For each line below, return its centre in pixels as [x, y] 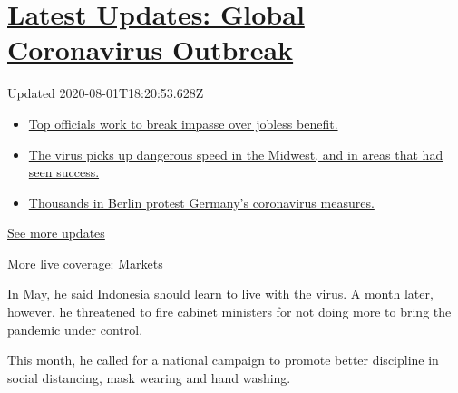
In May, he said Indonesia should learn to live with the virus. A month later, [220, 294]
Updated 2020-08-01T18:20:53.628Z [106, 93]
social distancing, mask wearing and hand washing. [149, 377]
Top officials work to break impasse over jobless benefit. [183, 123]
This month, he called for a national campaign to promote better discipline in [223, 360]
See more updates [56, 233]
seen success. [64, 172]
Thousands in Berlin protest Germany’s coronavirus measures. [201, 202]
